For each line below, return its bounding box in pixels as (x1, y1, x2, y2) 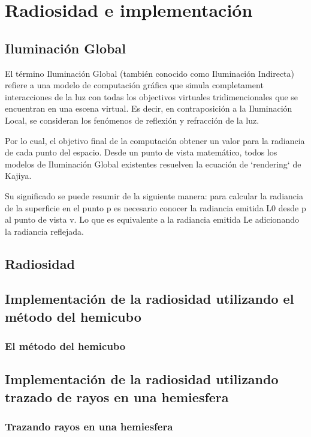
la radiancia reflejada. (5, 225, 84, 237)
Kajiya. (5, 169, 32, 182)
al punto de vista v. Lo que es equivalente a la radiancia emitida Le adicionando (5, 213, 299, 226)
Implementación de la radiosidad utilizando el (5, 289, 294, 308)
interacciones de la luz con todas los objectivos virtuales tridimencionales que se (5, 90, 298, 103)
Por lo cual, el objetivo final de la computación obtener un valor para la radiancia (5, 134, 305, 146)
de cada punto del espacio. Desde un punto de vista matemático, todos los (5, 146, 277, 158)
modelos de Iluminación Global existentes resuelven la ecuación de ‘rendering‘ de (5, 157, 301, 170)
